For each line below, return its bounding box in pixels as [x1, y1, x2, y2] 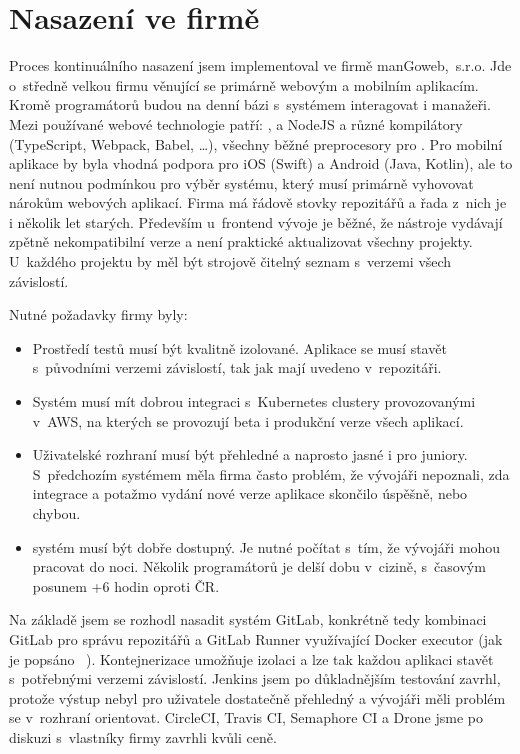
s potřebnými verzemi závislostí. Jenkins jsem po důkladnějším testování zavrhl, [9, 668, 501, 689]
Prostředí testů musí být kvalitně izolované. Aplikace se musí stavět [32, 337, 447, 358]
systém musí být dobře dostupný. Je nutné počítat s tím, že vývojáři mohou [32, 536, 501, 557]
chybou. [32, 503, 81, 523]
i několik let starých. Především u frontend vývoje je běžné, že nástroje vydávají [9, 211, 503, 232]
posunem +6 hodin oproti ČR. [32, 575, 220, 596]
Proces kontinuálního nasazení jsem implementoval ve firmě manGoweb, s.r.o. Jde [9, 55, 512, 76]
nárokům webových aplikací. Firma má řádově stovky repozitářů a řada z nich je [9, 192, 507, 213]
